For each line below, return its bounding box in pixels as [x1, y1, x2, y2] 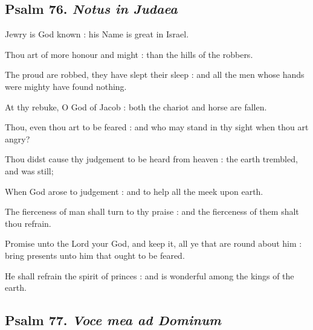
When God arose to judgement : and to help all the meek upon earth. [5, 185, 263, 197]
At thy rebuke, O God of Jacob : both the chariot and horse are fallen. [5, 100, 267, 113]
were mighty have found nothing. [5, 80, 127, 92]
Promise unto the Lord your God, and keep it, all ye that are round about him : [5, 237, 302, 250]
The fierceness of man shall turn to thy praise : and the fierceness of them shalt [5, 205, 299, 218]
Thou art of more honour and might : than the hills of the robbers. [5, 48, 253, 60]
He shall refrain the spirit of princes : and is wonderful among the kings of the [5, 269, 294, 282]
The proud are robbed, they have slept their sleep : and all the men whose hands [5, 68, 305, 81]
